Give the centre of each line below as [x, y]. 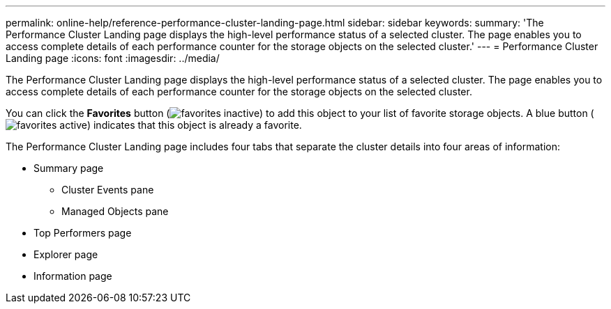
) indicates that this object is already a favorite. [194, 125]
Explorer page [66, 254]
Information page [73, 276]
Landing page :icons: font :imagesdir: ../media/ [113, 58]
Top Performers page [83, 233]
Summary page [69, 168]
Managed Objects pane [115, 211]
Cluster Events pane [108, 190]
